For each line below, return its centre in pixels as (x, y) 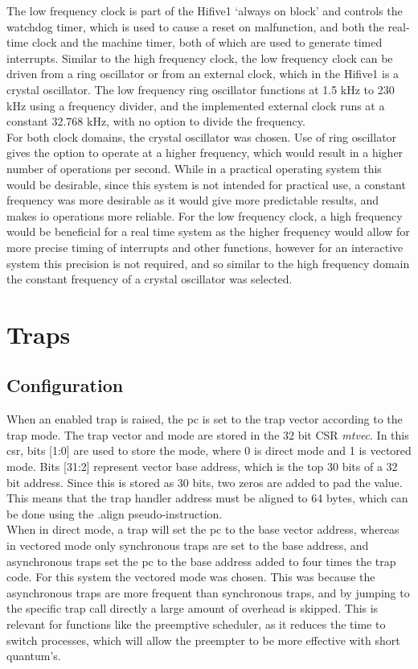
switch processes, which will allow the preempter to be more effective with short (203, 640)
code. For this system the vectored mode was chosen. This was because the (191, 577)
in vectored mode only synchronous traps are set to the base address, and (188, 545)
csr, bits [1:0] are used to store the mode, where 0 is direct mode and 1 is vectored (209, 450)
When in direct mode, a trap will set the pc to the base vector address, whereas (203, 529)
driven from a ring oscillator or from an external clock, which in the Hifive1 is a (203, 74)
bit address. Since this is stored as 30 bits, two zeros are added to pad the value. (205, 482)
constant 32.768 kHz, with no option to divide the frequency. (156, 121)
